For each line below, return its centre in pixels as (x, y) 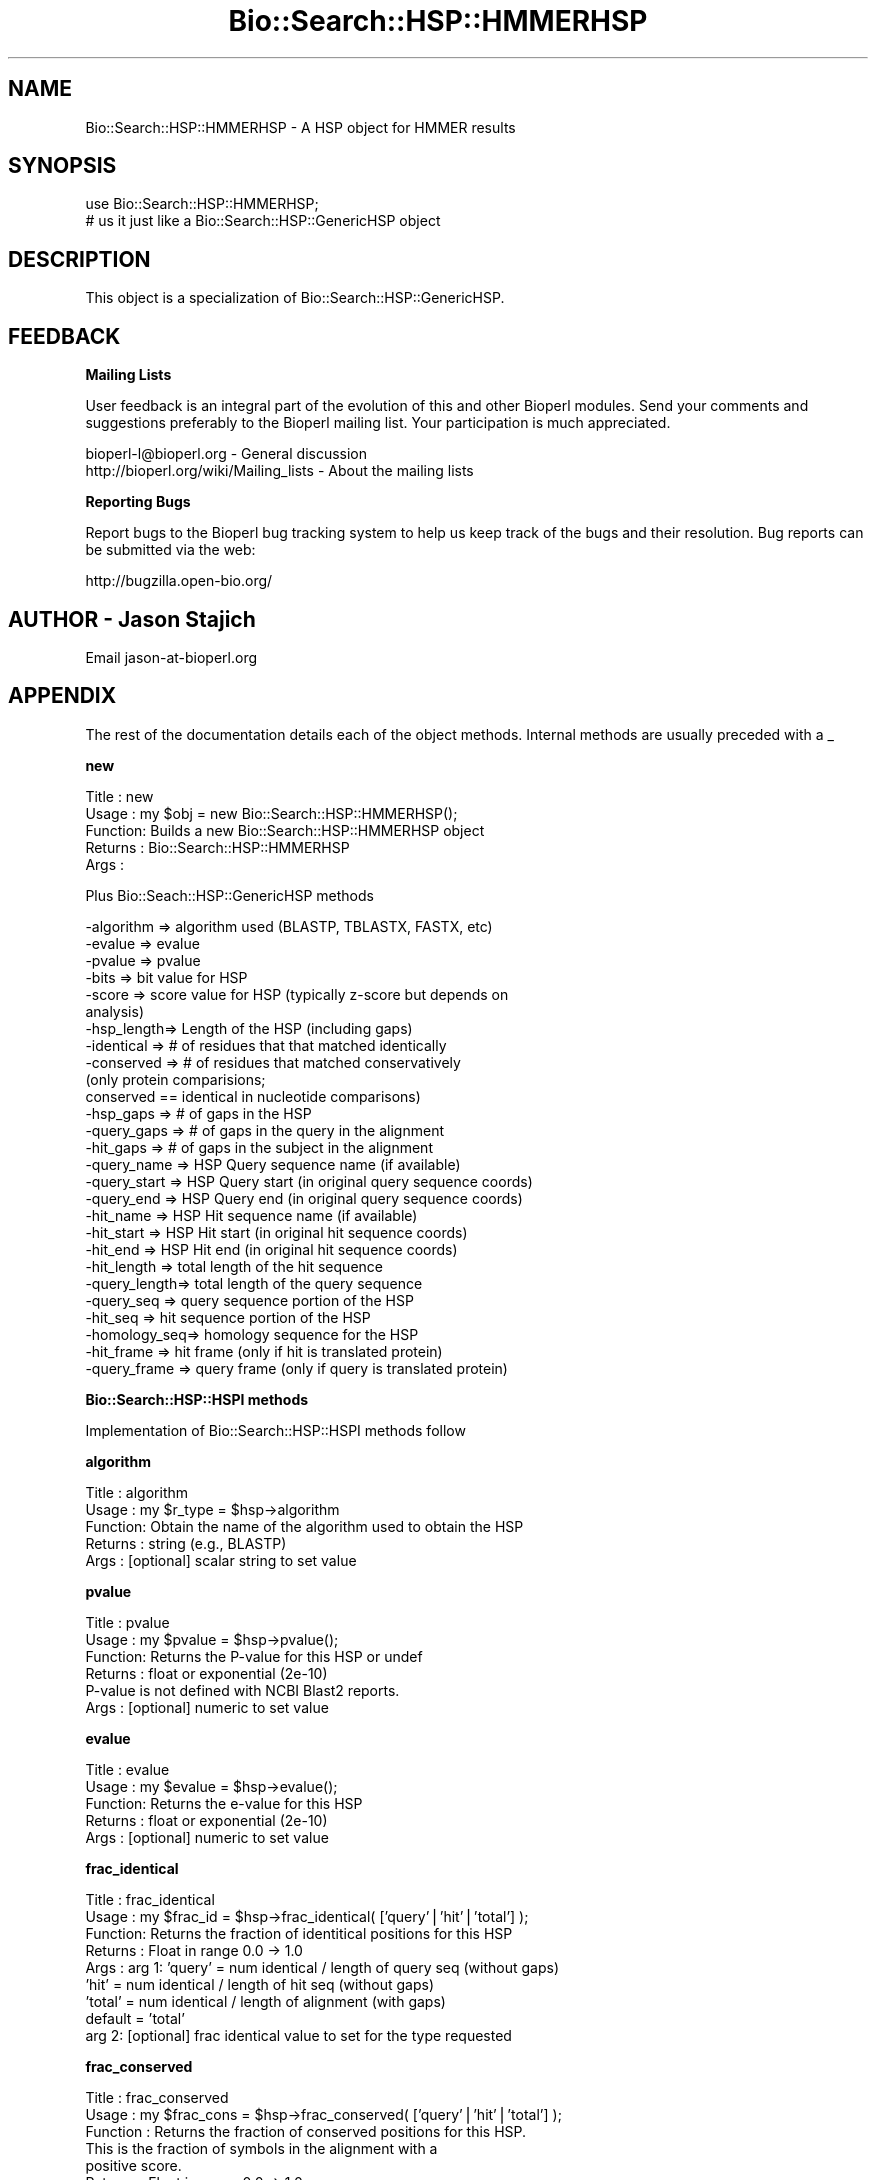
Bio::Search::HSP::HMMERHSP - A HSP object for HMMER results (300, 127)
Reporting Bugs (138, 502)
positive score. (133, 2165)
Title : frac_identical (150, 1899)
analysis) (114, 1011)
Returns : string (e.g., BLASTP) (186, 1543)
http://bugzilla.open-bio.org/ (179, 581)
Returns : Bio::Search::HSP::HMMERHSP (217, 847)
